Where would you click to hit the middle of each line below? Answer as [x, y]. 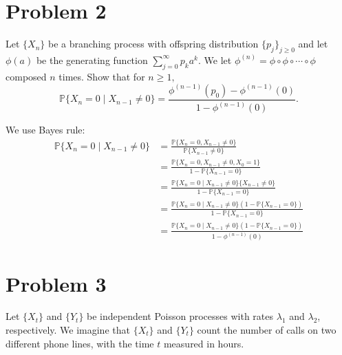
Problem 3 [56, 283]
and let [313, 44]
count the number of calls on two [267, 330]
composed [26, 76]
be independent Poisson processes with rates [180, 316]
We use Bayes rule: [45, 130]
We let [218, 60]
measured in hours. [204, 343]
